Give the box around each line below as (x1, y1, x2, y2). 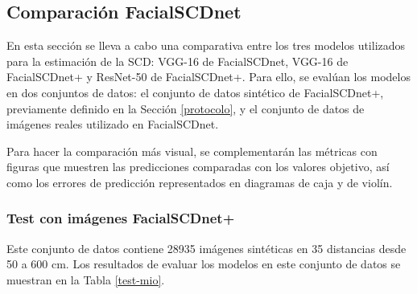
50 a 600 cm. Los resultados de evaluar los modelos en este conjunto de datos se (6, 255, 401, 272)
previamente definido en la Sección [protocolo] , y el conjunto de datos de (6, 100, 365, 116)
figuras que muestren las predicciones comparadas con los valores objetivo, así (6, 158, 390, 175)
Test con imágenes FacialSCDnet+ (6, 208, 235, 228)
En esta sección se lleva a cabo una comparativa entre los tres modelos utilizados (6, 37, 406, 54)
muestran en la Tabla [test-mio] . (6, 271, 165, 288)
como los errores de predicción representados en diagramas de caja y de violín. (6, 174, 393, 190)
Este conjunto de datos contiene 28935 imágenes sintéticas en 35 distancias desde (6, 239, 407, 256)
